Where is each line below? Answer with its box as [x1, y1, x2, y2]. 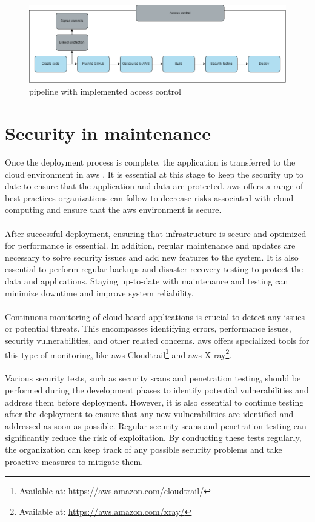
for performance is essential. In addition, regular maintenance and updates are [5, 239, 296, 252]
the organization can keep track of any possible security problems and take [5, 443, 282, 455]
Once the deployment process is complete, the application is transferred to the [5, 156, 296, 168]
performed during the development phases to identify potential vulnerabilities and [5, 383, 309, 396]
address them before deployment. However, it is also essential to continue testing [5, 395, 304, 408]
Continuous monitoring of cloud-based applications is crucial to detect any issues [5, 310, 305, 323]
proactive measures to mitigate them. [5, 455, 144, 467]
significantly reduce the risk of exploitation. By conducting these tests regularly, [5, 431, 302, 444]
